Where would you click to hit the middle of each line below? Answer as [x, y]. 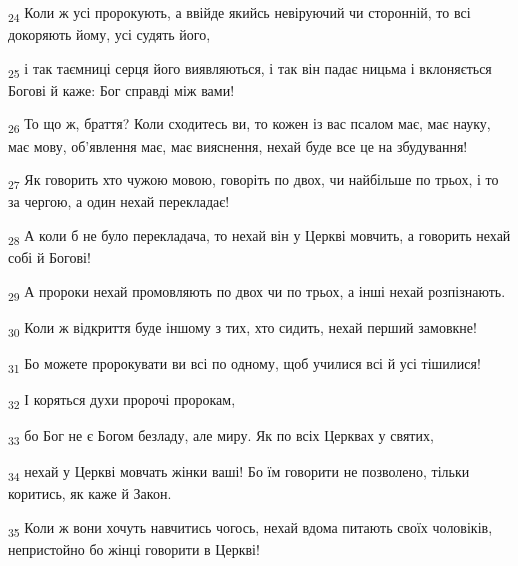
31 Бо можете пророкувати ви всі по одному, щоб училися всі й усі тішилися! [244, 364]
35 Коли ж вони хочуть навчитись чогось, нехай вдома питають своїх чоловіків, [250, 528]
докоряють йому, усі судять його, [109, 34]
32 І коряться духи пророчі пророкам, [122, 400]
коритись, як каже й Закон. [90, 493]
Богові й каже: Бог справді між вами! [121, 89]
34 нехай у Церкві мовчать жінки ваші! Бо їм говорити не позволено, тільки [239, 473]
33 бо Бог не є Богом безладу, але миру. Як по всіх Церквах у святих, [221, 436]
